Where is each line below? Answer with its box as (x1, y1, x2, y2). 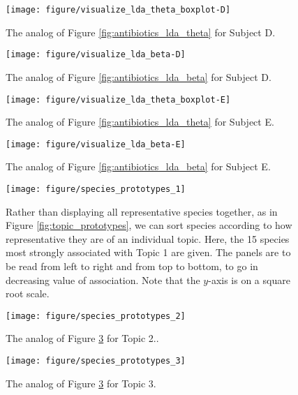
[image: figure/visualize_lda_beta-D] (6, 50, 186, 60)
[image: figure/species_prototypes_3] (6, 356, 186, 366)
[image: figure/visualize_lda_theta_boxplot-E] (6, 94, 231, 105)
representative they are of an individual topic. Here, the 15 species (6, 231, 290, 246)
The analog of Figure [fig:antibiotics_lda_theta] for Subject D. (6, 24, 276, 39)
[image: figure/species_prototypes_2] (6, 311, 186, 321)
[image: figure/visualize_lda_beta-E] (6, 139, 186, 149)
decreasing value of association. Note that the (6, 272, 200, 287)
